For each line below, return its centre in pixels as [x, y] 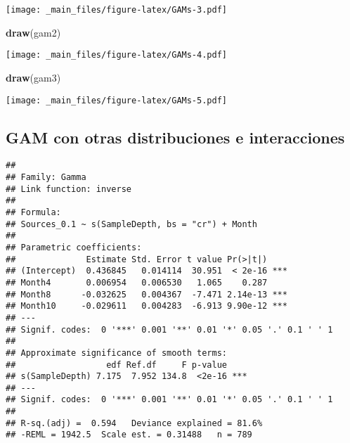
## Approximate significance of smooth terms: [116, 353]
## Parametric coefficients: [74, 247]
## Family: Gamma [46, 178]
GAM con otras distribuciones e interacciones [175, 137]
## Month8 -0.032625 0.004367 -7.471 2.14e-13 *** [147, 294]
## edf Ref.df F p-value [116, 365]
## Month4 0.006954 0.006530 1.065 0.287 [137, 282]
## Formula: [33, 212]
